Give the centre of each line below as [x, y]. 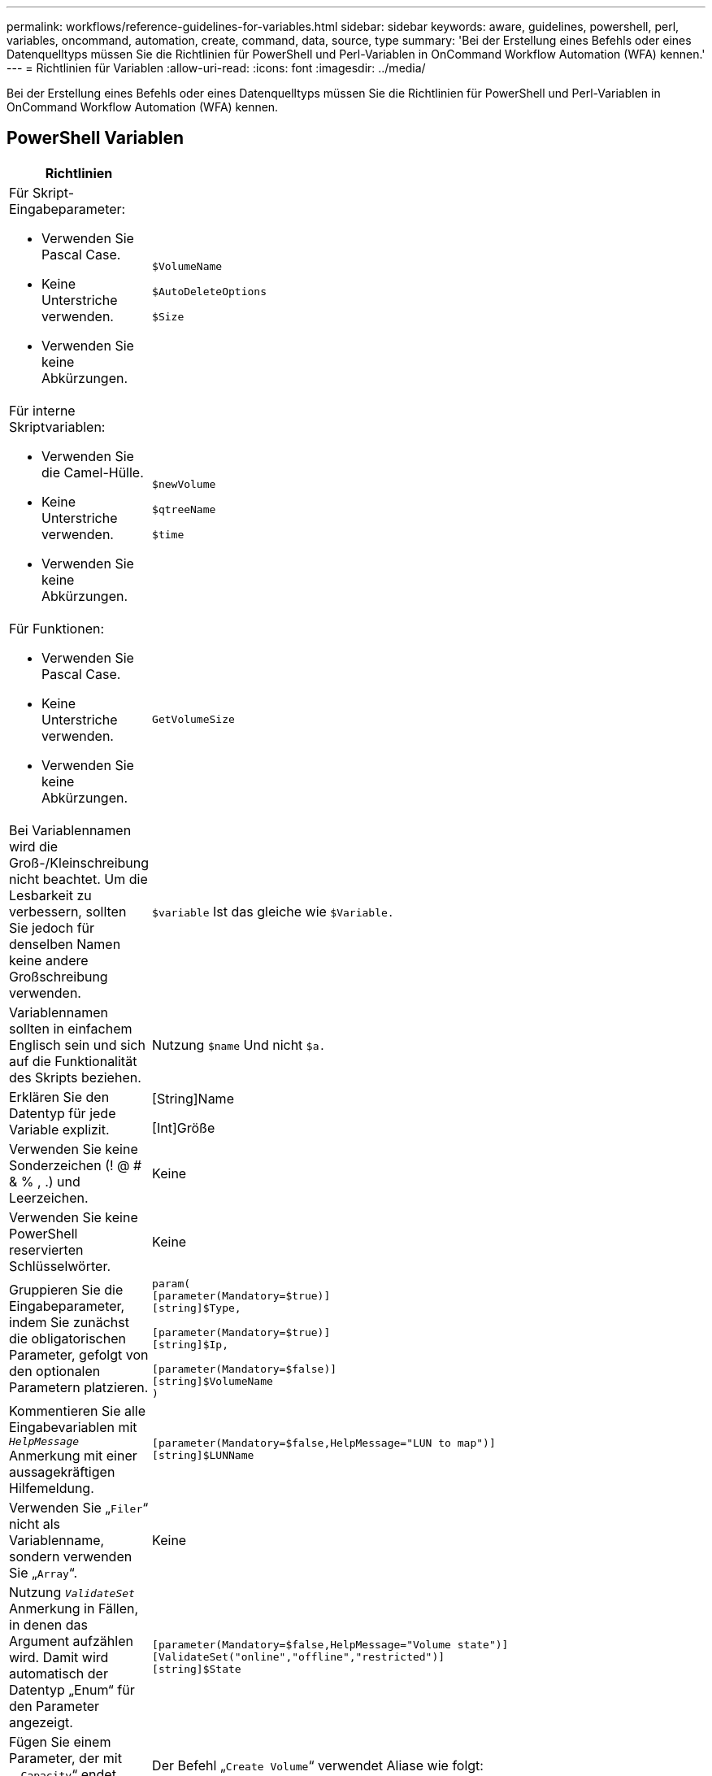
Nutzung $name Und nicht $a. [239, 1045]
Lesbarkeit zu [50, 895]
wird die [34, 846]
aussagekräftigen [62, 1471]
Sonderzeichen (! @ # [76, 1165]
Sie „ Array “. [43, 1572]
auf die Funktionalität [73, 1061]
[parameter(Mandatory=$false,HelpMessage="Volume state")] [330, 1645]
